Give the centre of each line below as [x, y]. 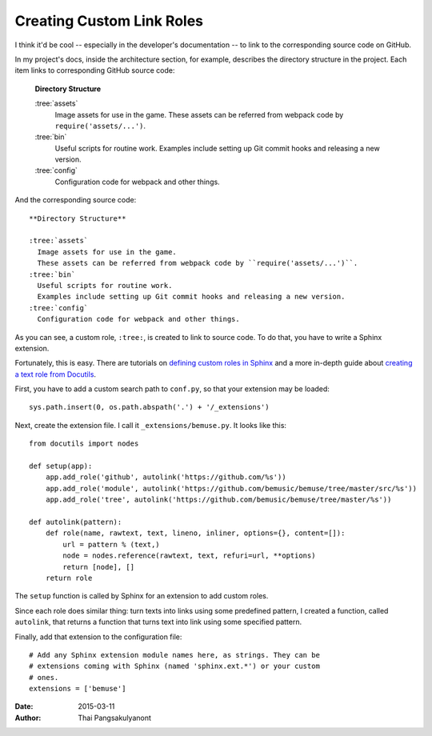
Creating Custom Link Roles [109, 21]
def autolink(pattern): [76, 522]
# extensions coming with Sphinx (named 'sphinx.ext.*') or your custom [174, 666]
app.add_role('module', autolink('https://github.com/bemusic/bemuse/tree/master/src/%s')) [231, 488]
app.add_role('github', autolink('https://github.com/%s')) [166, 477]
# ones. [44, 677]
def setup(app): [61, 466]
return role [69, 578]
